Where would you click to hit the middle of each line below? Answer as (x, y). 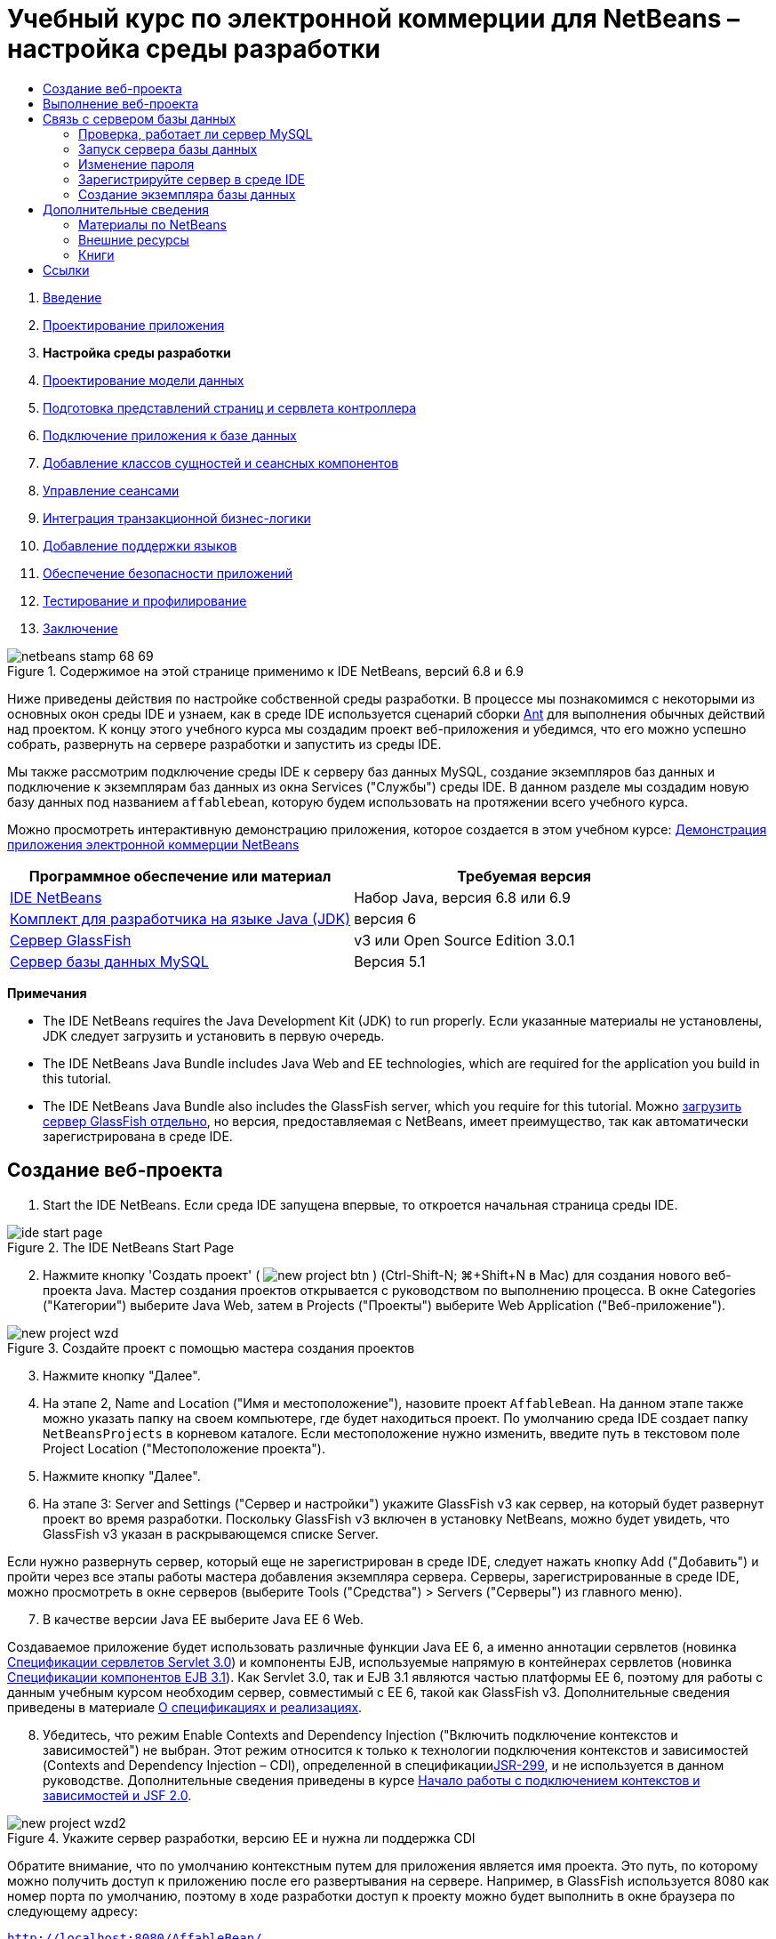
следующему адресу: (73, 1911)
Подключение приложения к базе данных (170, 435)
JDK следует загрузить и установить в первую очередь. (214, 1035)
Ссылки (66, 270)
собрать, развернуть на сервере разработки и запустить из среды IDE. (224, 744)
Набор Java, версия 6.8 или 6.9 (462, 897)
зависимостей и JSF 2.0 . (117, 1795)
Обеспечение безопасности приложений (168, 573)
